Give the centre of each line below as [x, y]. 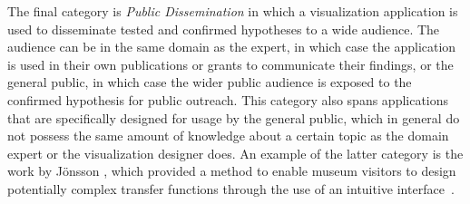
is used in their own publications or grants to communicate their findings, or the [230, 64]
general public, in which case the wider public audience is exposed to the [210, 82]
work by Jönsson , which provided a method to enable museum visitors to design [232, 171]
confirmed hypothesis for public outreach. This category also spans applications [228, 99]
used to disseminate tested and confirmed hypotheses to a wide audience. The [224, 29]
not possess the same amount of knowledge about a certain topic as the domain [228, 136]
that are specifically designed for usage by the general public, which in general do [234, 117]
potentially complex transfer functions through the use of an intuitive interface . [231, 188]
